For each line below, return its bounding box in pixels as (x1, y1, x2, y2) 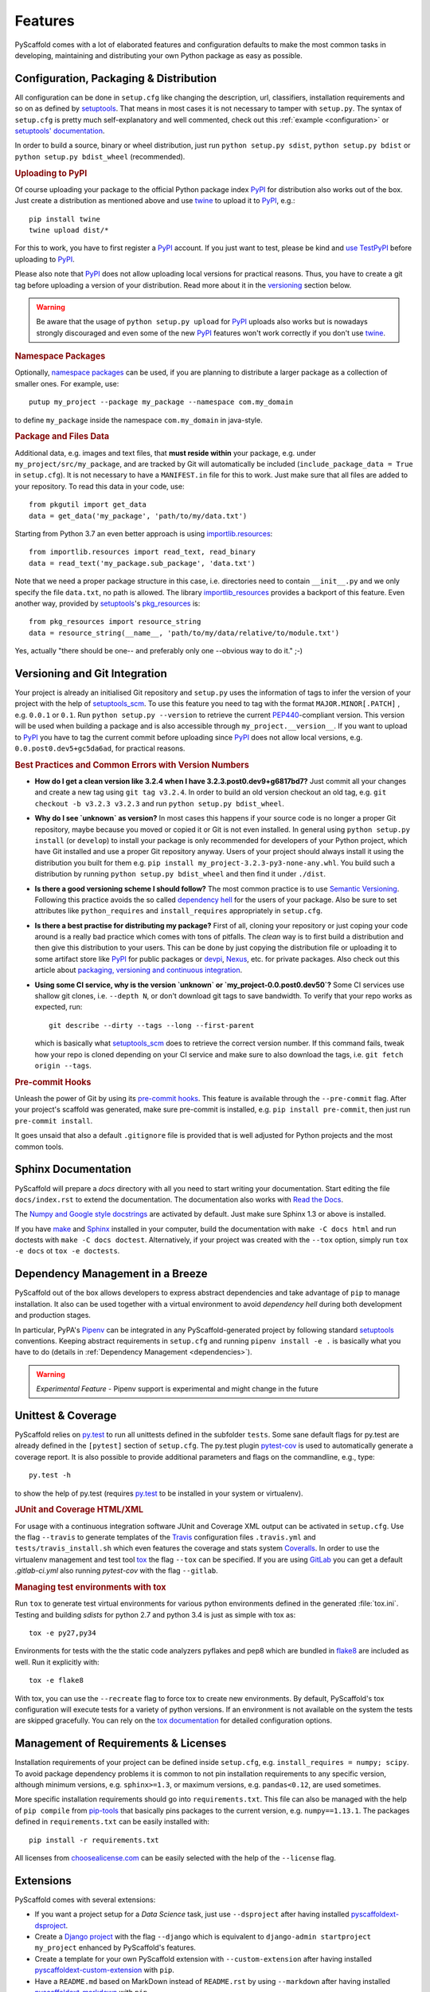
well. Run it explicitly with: (14, 1657, 100, 1667)
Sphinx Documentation (14, 1163, 131, 1176)
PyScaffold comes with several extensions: (14, 1895, 156, 1904)
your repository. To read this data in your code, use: (14, 481, 185, 491)
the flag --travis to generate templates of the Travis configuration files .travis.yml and (14, 1532, 316, 1542)
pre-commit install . (14, 1116, 93, 1125)
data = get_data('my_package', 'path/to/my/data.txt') (29, 511, 248, 520)
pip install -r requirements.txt (29, 1835, 159, 1845)
